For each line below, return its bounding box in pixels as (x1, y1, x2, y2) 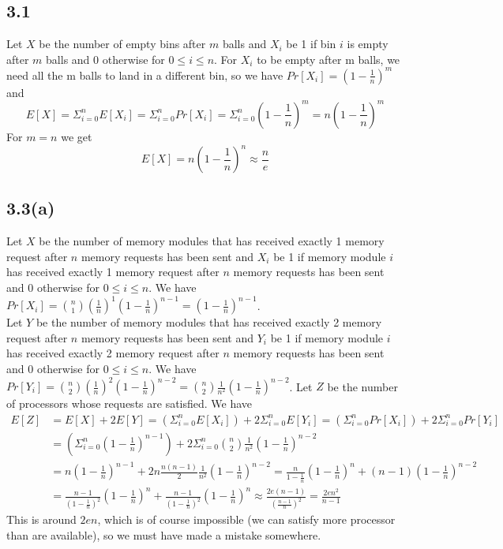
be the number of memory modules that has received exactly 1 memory (39, 233, 385, 249)
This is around (6, 511, 77, 528)
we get (61, 128, 92, 144)
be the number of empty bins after (39, 35, 206, 52)
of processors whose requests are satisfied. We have (6, 395, 253, 412)
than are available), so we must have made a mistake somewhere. (6, 526, 321, 543)
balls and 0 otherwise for (46, 50, 165, 67)
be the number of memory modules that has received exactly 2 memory (36, 314, 382, 331)
